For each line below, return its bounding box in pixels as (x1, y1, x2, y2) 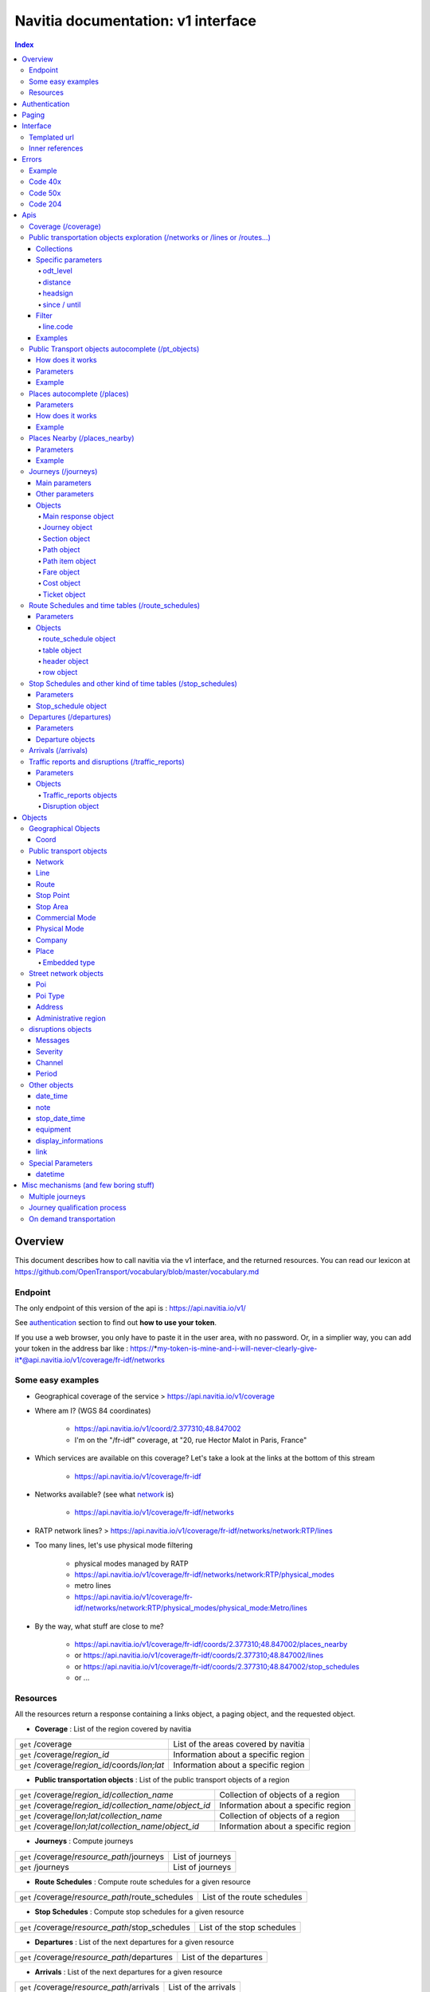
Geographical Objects (29, 823, 100, 833)
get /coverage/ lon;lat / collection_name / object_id (19, 1821, 199, 1832)
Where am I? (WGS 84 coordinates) (34, 1406, 151, 1416)
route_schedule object (42, 634, 115, 644)
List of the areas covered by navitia (173, 1739, 305, 1750)
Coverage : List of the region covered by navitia (34, 1723, 192, 1733)
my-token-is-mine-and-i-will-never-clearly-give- (157, 1343, 318, 1354)
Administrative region (36, 1013, 107, 1023)
